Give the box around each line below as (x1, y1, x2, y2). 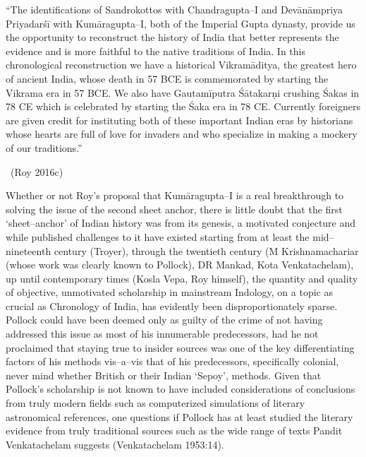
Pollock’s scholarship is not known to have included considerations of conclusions (6, 381, 355, 396)
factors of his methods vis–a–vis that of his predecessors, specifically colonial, (6, 354, 339, 369)
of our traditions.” (6, 140, 83, 155)
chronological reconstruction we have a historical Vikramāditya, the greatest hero (6, 57, 357, 72)
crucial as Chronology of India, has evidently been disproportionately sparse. (6, 298, 338, 313)
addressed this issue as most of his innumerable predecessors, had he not (6, 326, 319, 341)
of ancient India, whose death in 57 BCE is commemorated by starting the (6, 71, 329, 85)
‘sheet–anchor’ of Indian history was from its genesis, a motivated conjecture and (6, 215, 356, 230)
